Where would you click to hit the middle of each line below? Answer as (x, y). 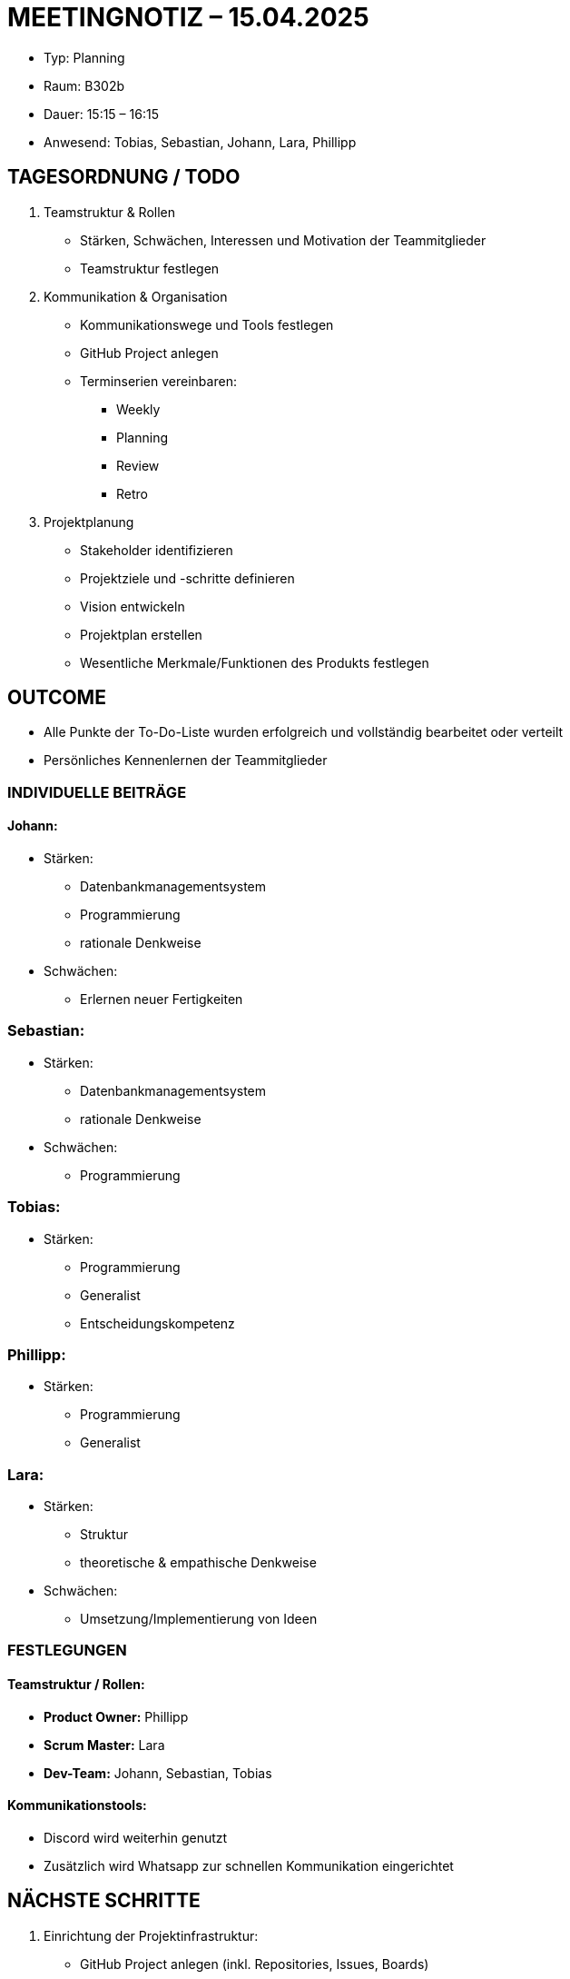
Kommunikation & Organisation (136, 296)
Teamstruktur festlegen (150, 268)
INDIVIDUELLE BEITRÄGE (97, 792)
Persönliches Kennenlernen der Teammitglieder (186, 761)
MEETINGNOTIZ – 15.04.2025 (188, 17)
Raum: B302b (84, 85)
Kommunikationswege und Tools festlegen (207, 324)
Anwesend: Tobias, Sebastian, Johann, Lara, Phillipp (200, 142)
